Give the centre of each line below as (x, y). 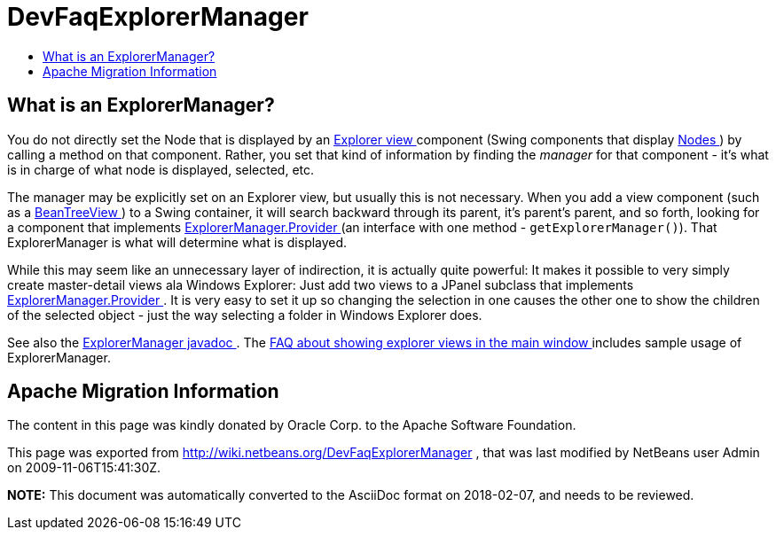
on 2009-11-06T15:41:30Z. (84, 468)
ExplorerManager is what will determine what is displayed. (177, 242)
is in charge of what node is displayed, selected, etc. (161, 169)
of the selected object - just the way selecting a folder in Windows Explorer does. (245, 315)
